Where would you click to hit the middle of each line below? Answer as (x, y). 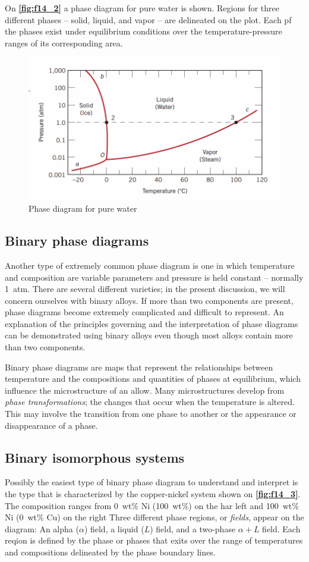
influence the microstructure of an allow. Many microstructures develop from (145, 390)
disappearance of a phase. (51, 425)
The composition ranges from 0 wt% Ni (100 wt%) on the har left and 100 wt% (152, 505)
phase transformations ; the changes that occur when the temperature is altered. (150, 402)
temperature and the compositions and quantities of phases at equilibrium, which (153, 379)
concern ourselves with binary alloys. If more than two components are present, (149, 300)
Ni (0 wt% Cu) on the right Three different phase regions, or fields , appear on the (154, 517)
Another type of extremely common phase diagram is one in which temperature (150, 265)
